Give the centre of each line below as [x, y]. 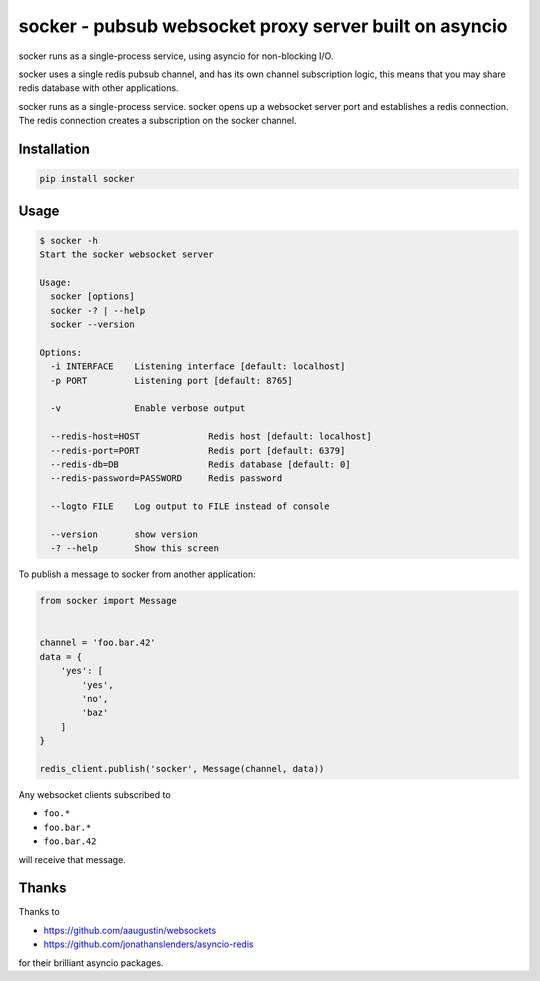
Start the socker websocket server [126, 254]
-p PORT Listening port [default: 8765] [172, 380]
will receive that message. [72, 859]
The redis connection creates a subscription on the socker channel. [157, 121]
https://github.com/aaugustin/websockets [130, 930]
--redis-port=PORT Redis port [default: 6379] [198, 450]
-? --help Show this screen [135, 548]
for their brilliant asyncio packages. [91, 962]
